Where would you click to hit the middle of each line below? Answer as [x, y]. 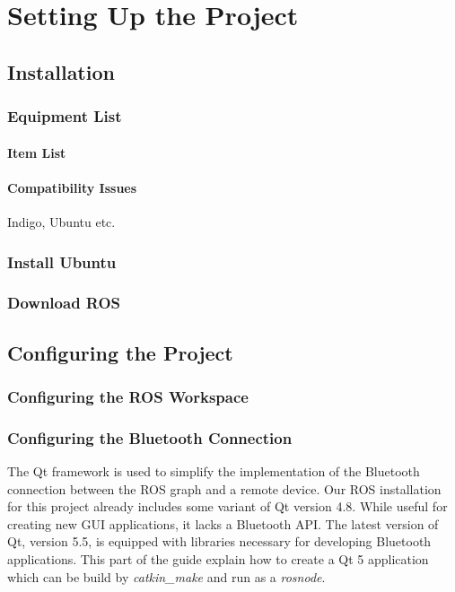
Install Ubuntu [62, 261]
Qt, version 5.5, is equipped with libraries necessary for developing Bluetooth [219, 541]
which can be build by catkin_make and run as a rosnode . [166, 576]
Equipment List [65, 116]
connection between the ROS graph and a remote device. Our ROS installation [224, 488]
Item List [37, 152]
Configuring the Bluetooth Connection [150, 437]
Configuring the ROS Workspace [128, 396]
